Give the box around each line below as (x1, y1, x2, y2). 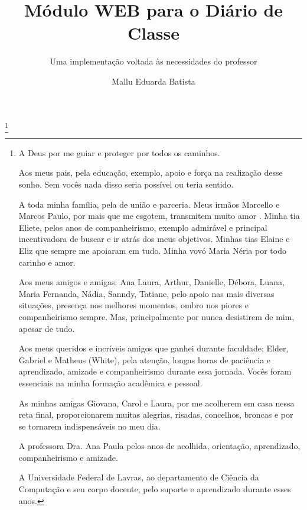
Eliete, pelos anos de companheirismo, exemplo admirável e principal (18, 221, 267, 233)
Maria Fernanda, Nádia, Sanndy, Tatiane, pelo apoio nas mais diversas (18, 287, 275, 299)
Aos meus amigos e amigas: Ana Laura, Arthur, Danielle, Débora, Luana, (18, 276, 285, 288)
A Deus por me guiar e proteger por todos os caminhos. (18, 146, 220, 159)
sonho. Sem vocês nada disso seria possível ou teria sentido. (18, 178, 234, 191)
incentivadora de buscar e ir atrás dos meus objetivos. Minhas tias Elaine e (18, 233, 290, 245)
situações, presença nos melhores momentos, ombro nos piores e (18, 299, 249, 311)
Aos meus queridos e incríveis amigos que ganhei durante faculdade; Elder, (18, 342, 289, 354)
